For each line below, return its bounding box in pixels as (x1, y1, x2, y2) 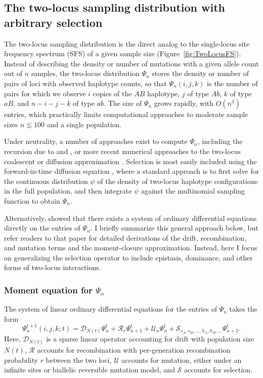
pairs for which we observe (4, 88, 86, 98)
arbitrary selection (4, 14, 103, 30)
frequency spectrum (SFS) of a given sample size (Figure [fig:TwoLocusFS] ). (4, 48, 241, 59)
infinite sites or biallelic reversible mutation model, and (4, 364, 175, 375)
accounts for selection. (184, 364, 252, 375)
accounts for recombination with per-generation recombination (37, 345, 231, 355)
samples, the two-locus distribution (31, 68, 140, 79)
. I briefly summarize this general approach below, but (90, 222, 258, 233)
